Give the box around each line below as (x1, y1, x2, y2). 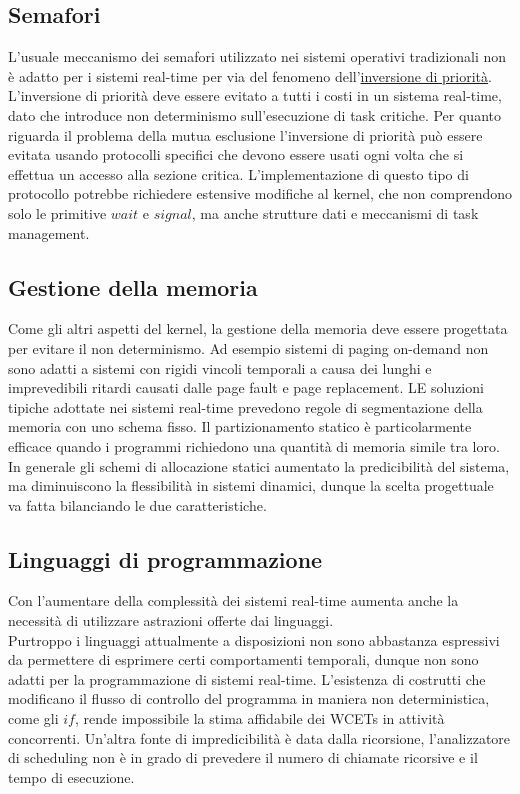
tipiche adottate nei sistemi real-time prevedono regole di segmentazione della (8, 396, 483, 417)
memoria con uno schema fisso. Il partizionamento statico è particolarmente (8, 416, 472, 437)
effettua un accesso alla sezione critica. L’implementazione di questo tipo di (8, 163, 469, 184)
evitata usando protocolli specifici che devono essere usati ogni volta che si (8, 144, 464, 165)
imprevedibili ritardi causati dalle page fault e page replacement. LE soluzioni (8, 377, 484, 398)
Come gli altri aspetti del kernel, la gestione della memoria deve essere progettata (8, 318, 508, 339)
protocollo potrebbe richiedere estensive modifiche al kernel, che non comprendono (8, 183, 512, 204)
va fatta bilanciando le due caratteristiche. (8, 494, 267, 515)
